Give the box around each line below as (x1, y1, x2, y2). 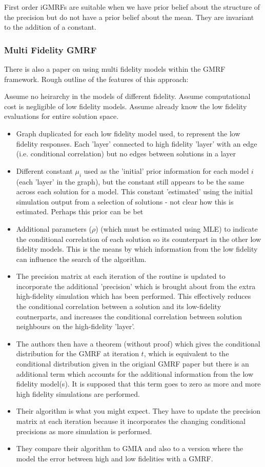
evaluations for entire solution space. (4, 111, 119, 121)
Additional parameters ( (16, 223, 92, 234)
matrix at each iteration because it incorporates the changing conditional (16, 416, 246, 427)
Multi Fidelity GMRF (4, 43, 97, 56)
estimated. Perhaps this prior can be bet (16, 206, 144, 217)
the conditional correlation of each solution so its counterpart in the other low (16, 233, 261, 244)
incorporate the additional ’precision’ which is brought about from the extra (16, 280, 256, 291)
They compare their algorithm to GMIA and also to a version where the (16, 443, 243, 454)
